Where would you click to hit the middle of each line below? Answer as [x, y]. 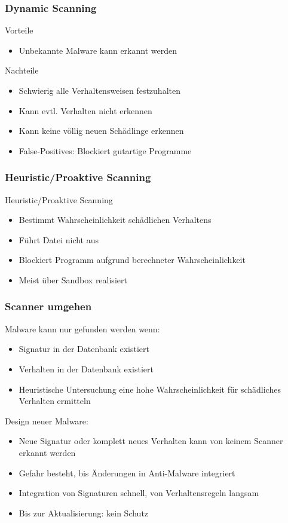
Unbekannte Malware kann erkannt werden [98, 50]
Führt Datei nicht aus [59, 239]
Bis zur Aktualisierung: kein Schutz [84, 513]
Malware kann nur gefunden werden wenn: [82, 328]
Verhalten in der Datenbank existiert [86, 368]
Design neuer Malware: [47, 420]
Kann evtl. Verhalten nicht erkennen [85, 110]
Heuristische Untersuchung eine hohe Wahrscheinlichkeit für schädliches [150, 389]
